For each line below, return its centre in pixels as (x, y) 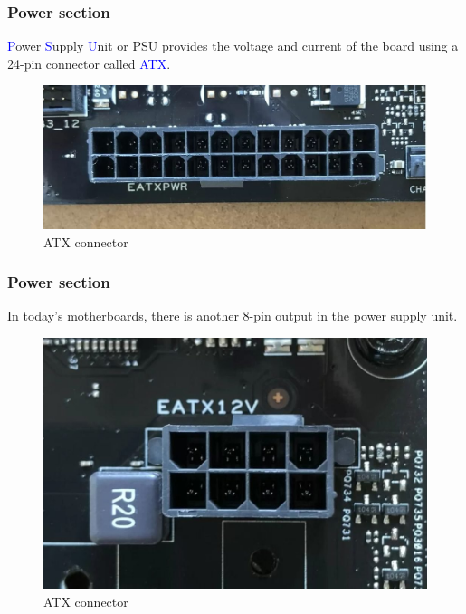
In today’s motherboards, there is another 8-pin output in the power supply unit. (233, 316)
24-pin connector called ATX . (89, 63)
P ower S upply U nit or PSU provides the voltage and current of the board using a (233, 46)
